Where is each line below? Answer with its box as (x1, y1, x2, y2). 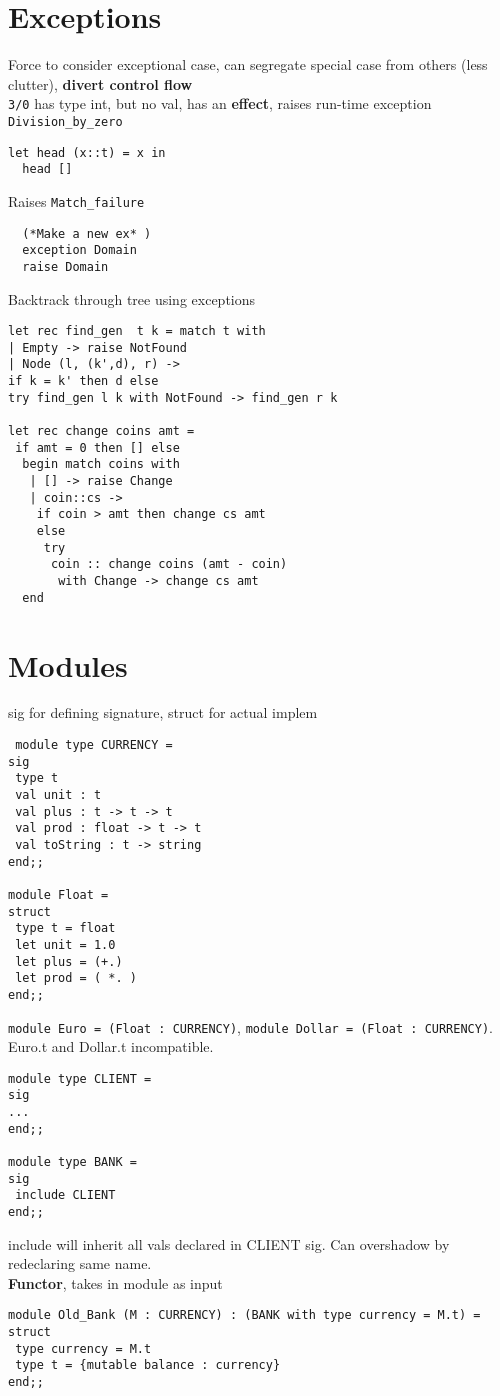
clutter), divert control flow (8, 73, 193, 94)
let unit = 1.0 (15, 937, 116, 952)
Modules (8, 644, 128, 685)
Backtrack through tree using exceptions (8, 288, 256, 309)
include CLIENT (15, 1188, 116, 1203)
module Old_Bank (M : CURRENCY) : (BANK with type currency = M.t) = (8, 1308, 481, 1323)
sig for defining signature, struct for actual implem (8, 702, 318, 723)
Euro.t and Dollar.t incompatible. (8, 1036, 214, 1057)
